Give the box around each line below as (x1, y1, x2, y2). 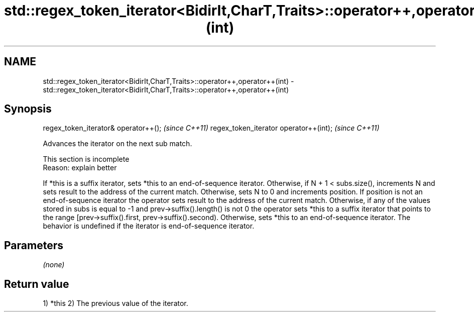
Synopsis (4, 102, 52, 116)
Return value (4, 277, 69, 290)
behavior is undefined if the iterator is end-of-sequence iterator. (43, 222, 255, 231)
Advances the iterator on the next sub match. (43, 139, 192, 148)
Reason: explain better (43, 163, 117, 172)
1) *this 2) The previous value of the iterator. (43, 299, 188, 308)
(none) (43, 260, 65, 269)
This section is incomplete (43, 155, 130, 164)
